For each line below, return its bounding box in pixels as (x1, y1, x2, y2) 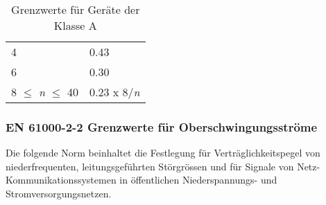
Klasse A (53, 17, 97, 33)
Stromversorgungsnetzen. (6, 186, 112, 200)
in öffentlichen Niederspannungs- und (119, 172, 277, 187)
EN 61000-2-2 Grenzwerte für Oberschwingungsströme (6, 118, 318, 135)
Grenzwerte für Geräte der (11, 1, 140, 17)
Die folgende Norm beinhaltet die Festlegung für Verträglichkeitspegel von (6, 145, 320, 160)
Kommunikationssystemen (6, 172, 117, 187)
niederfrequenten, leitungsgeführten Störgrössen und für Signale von (6, 159, 294, 173)
